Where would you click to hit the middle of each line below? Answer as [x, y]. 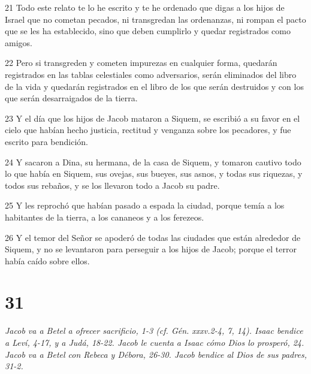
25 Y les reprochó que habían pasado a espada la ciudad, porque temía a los [145, 205]
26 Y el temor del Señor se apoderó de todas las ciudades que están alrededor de [153, 237]
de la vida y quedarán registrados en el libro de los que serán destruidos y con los [154, 86]
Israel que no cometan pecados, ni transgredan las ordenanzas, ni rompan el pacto [155, 19]
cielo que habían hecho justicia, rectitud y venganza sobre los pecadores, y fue [148, 130]
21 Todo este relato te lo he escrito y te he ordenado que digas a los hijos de [145, 7]
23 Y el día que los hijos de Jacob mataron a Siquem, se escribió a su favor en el [153, 118]
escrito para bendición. [47, 141]
